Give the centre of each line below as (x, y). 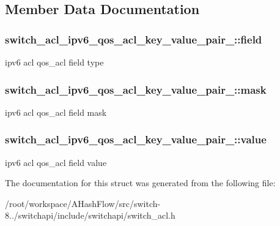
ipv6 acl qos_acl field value (56, 162)
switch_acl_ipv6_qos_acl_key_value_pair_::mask (136, 89)
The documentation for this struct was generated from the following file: (140, 183)
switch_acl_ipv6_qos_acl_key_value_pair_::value (136, 139)
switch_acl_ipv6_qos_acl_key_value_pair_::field (134, 39)
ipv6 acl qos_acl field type (54, 62)
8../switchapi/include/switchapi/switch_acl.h (90, 215)
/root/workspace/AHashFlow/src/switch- (83, 203)
